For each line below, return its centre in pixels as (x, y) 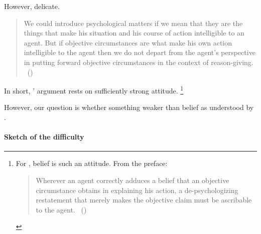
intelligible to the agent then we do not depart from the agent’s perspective (140, 52)
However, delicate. (32, 6)
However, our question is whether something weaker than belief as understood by (129, 107)
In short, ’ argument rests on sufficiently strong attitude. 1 (94, 90)
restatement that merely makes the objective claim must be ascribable (144, 200)
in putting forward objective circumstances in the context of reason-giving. (139, 62)
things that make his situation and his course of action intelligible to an (134, 33)
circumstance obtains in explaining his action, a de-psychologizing (137, 190)
